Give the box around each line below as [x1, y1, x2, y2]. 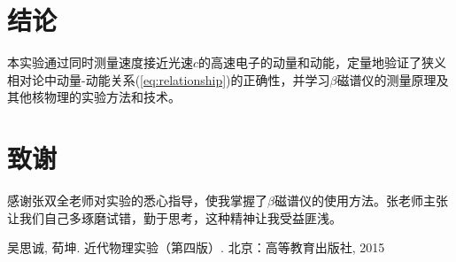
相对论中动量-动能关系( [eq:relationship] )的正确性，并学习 [7, 70, 330, 89]
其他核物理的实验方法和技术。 [7, 88, 181, 106]
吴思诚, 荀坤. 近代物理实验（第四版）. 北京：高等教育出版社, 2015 [7, 238, 385, 257]
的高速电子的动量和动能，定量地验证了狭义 [198, 53, 447, 72]
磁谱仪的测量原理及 [336, 70, 449, 89]
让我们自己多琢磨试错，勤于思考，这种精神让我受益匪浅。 [7, 208, 342, 227]
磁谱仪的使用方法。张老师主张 [274, 191, 448, 210]
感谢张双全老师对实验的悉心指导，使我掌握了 [7, 191, 267, 210]
